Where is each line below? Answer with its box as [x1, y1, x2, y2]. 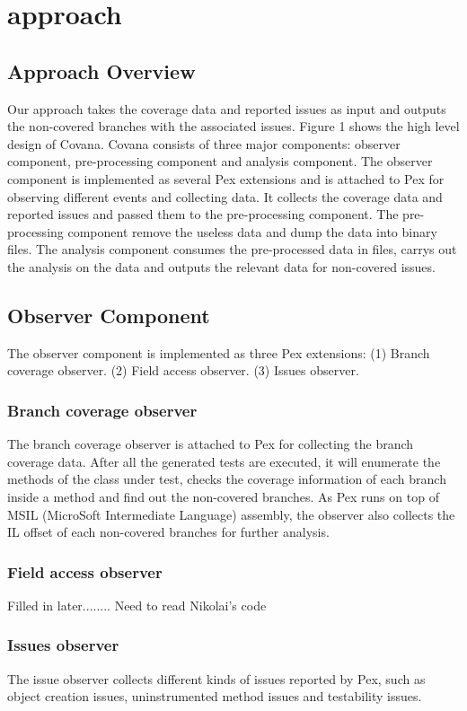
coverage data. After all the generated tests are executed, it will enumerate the [7, 452, 441, 470]
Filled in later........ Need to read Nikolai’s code [7, 595, 267, 614]
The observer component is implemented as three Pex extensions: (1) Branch [7, 343, 430, 362]
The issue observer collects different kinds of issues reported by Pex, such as [7, 669, 426, 688]
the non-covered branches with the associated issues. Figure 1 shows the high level [7, 117, 460, 136]
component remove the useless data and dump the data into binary [67, 222, 437, 241]
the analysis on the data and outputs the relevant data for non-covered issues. [7, 257, 436, 276]
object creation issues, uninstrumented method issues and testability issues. [7, 687, 422, 706]
